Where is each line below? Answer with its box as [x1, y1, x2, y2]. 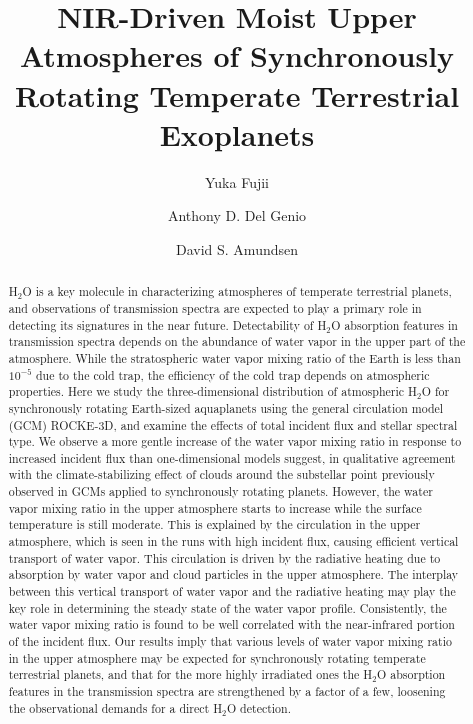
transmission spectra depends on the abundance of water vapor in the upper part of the [8, 333, 466, 350]
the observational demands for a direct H [8, 699, 223, 716]
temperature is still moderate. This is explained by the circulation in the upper [8, 516, 421, 533]
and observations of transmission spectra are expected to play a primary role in [8, 299, 422, 316]
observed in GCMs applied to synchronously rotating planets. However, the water [8, 483, 433, 500]
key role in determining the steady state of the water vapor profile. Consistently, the [8, 599, 447, 616]
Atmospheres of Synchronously [19, 35, 455, 76]
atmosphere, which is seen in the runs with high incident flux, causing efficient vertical [8, 533, 459, 550]
